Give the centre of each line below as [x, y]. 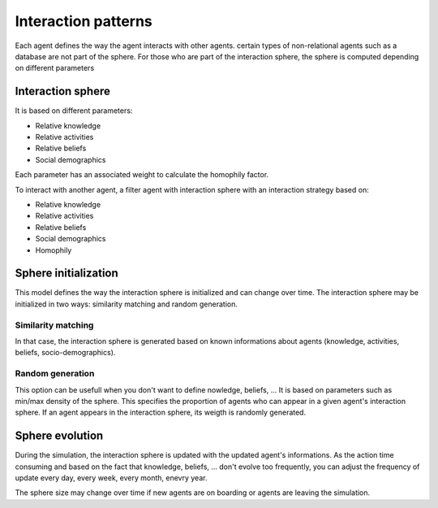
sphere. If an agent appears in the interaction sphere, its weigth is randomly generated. [161, 412]
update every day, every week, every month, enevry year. [111, 478]
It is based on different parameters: [74, 111]
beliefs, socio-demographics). [65, 353]
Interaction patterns [84, 21]
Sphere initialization [67, 274]
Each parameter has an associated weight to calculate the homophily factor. [142, 175]
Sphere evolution [59, 436]
